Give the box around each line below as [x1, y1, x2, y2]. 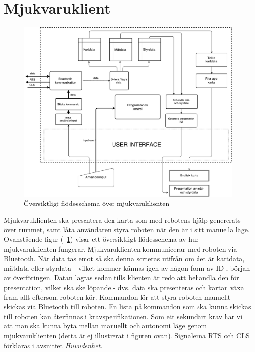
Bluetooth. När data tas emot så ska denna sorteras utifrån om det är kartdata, [4, 253, 245, 264]
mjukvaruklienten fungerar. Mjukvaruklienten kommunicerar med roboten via [4, 243, 237, 254]
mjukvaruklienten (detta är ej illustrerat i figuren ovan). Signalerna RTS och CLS [4, 330, 250, 340]
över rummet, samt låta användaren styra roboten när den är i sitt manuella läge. [4, 224, 250, 235]
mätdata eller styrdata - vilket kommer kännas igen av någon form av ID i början [4, 263, 250, 273]
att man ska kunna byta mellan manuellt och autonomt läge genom [4, 321, 207, 331]
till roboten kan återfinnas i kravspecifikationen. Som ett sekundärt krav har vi [4, 311, 243, 321]
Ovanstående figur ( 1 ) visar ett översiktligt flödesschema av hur [4, 234, 199, 244]
